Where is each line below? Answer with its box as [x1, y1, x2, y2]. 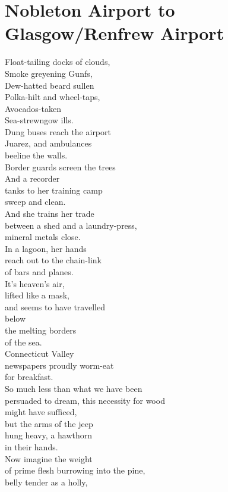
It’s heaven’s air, [5, 277, 65, 289]
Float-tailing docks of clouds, [5, 55, 110, 68]
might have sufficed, [5, 406, 77, 418]
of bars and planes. [5, 266, 74, 278]
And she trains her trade [5, 207, 94, 220]
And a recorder [5, 172, 60, 185]
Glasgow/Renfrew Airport [5, 21, 224, 45]
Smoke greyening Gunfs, [5, 67, 93, 79]
